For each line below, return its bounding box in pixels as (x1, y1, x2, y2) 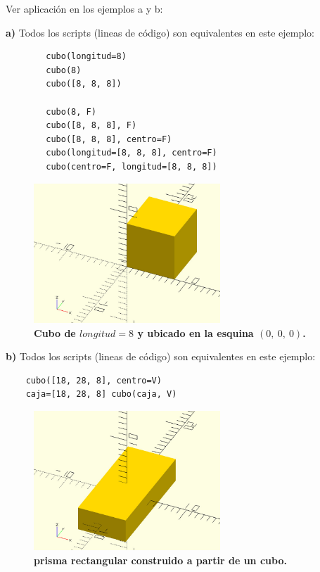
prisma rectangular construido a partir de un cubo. (34, 552, 287, 567)
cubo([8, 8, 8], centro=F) (46, 134, 172, 144)
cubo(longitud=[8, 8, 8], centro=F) (46, 148, 217, 158)
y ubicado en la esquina (137, 325, 254, 340)
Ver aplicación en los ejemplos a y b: (6, 1, 163, 15)
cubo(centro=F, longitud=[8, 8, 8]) (46, 161, 217, 172)
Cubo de (34, 325, 76, 340)
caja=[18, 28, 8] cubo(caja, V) (25, 389, 177, 400)
